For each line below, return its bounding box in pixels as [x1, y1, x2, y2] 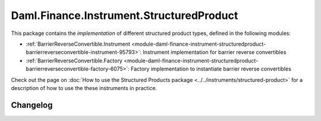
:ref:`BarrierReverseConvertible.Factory [26, 57, 123, 64]
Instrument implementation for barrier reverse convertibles [143, 49, 287, 56]
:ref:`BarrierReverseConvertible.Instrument [26, 40, 131, 47]
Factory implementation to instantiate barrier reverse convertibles [131, 65, 291, 72]
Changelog [11, 100, 53, 110]
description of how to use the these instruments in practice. [11, 84, 158, 91]
